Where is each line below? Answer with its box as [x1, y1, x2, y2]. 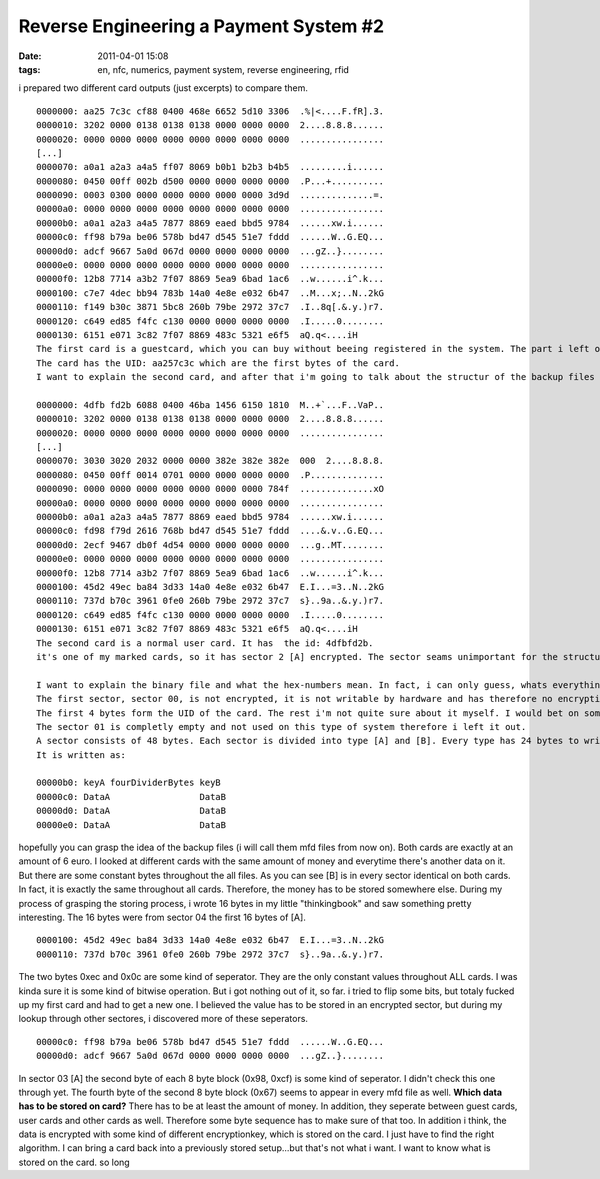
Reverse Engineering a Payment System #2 [18, 15, 385, 37]
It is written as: [36, 749, 127, 760]
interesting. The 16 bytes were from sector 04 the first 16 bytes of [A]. [18, 911, 307, 923]
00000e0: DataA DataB [36, 819, 227, 830]
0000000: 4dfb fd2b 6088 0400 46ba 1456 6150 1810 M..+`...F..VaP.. [36, 399, 385, 410]
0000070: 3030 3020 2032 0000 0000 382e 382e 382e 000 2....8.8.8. [36, 455, 385, 467]
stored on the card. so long [18, 1156, 130, 1168]
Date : [18, 50, 42, 62]
